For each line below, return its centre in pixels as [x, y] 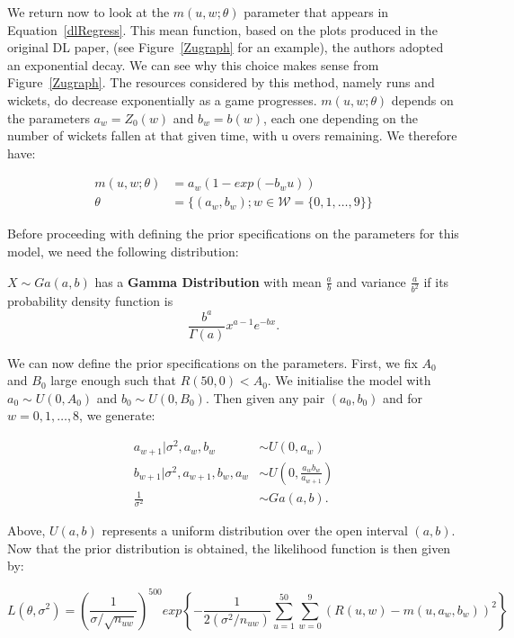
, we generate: [117, 415]
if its [436, 281]
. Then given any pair [265, 397]
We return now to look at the [89, 12]
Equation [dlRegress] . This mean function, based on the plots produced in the [222, 29]
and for [403, 397]
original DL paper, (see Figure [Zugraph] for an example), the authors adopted [226, 47]
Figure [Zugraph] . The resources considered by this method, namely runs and [221, 82]
